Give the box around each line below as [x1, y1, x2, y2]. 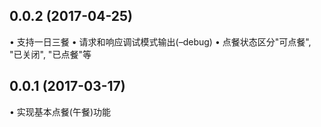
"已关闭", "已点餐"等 [9, 48, 92, 60]
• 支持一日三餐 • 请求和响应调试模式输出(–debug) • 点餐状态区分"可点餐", [9, 35, 312, 48]
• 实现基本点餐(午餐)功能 [9, 105, 112, 118]
